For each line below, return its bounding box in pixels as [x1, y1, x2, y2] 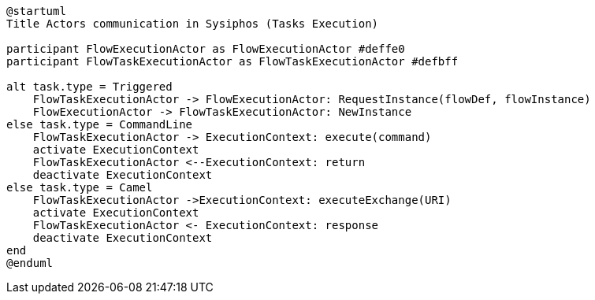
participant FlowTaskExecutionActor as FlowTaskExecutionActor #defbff [6, 55, 459, 68]
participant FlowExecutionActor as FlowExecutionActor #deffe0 [6, 43, 405, 55]
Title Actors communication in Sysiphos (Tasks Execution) [6, 17, 379, 30]
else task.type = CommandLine [6, 118, 193, 131]
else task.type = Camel [6, 181, 153, 194]
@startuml [6, 5, 66, 17]
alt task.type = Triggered [6, 80, 173, 93]
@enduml [6, 257, 54, 269]
